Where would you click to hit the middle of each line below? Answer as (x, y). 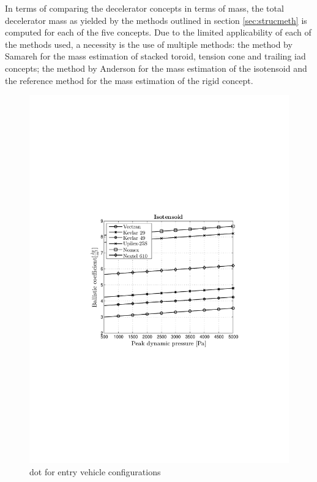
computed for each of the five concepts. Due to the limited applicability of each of (158, 32)
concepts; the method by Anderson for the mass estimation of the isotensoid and (156, 68)
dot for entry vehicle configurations (95, 471)
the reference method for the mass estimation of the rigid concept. (129, 80)
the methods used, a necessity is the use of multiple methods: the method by (149, 44)
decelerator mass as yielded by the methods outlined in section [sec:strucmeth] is (156, 20)
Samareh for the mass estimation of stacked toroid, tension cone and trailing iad (155, 56)
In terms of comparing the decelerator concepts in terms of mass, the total (144, 8)
